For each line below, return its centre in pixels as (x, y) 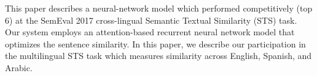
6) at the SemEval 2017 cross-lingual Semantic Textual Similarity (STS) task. (151, 20)
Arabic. (19, 67)
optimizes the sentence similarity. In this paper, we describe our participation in (155, 43)
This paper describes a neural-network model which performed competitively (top (159, 8)
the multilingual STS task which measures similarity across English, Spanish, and (158, 56)
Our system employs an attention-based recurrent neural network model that (150, 32)
